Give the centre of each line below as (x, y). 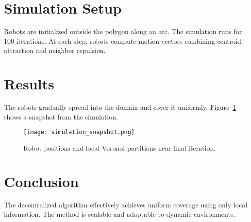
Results (29, 84)
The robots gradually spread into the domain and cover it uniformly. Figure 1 (120, 107)
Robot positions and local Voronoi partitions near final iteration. (120, 147)
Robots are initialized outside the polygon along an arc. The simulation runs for (123, 31)
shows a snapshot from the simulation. (61, 116)
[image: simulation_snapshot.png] (79, 132)
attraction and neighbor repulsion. (55, 50)
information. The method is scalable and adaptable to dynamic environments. (120, 214)
